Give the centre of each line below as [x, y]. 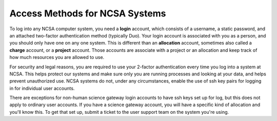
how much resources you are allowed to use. [57, 57]
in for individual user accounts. [42, 88]
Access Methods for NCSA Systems [88, 13]
